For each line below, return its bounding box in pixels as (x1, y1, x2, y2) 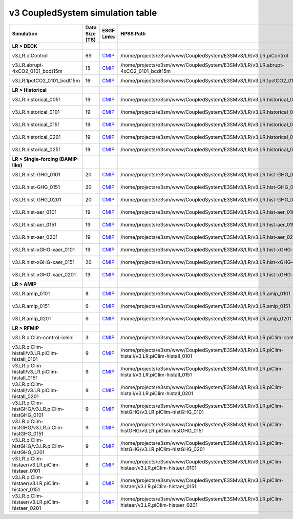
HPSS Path (120, 30, 146, 37)
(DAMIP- (59, 155, 80, 162)
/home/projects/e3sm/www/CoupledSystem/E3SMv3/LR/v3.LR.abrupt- (120, 62, 284, 68)
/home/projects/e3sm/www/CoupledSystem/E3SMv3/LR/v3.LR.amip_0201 (120, 315, 292, 322)
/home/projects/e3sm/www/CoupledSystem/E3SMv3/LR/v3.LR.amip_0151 (120, 303, 291, 310)
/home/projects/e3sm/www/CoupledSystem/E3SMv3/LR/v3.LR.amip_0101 (120, 290, 291, 297)
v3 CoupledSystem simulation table (9, 7, 157, 18)
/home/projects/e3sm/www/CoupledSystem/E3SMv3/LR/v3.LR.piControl (120, 52, 288, 59)
